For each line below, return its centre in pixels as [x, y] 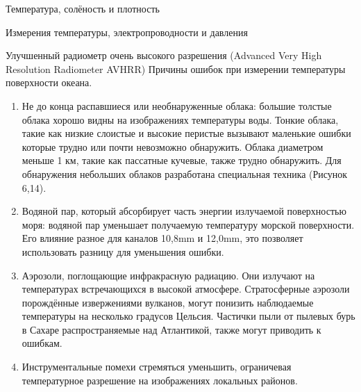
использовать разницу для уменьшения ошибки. [123, 251]
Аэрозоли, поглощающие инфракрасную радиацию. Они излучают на [168, 275]
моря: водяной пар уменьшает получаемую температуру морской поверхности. [188, 224]
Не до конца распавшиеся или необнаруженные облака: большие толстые [177, 105]
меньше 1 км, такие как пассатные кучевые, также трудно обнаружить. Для [182, 160]
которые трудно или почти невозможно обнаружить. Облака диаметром [173, 146]
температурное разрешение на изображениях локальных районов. [160, 380]
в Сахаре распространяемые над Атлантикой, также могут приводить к [171, 329]
